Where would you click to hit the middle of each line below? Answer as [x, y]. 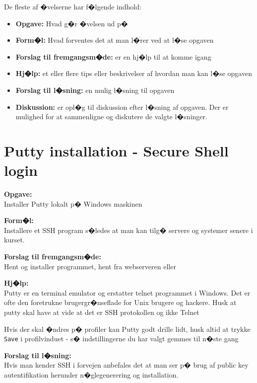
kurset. [14, 240]
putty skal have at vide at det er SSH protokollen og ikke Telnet [102, 312]
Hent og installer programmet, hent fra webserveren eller [90, 266]
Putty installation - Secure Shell [116, 150]
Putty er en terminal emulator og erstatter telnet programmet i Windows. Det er [127, 292]
